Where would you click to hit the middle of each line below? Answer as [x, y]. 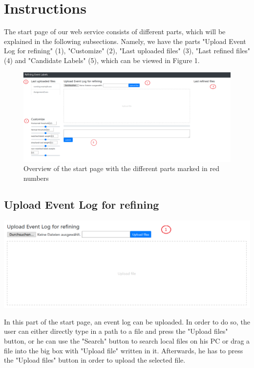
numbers [36, 178]
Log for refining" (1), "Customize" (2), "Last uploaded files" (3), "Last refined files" [127, 51]
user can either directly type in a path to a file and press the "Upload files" [116, 331]
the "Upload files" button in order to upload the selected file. [95, 360]
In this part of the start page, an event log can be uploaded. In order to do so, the [127, 321]
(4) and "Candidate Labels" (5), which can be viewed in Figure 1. [102, 60]
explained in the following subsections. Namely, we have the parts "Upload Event [125, 41]
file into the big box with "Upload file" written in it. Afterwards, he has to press [124, 350]
